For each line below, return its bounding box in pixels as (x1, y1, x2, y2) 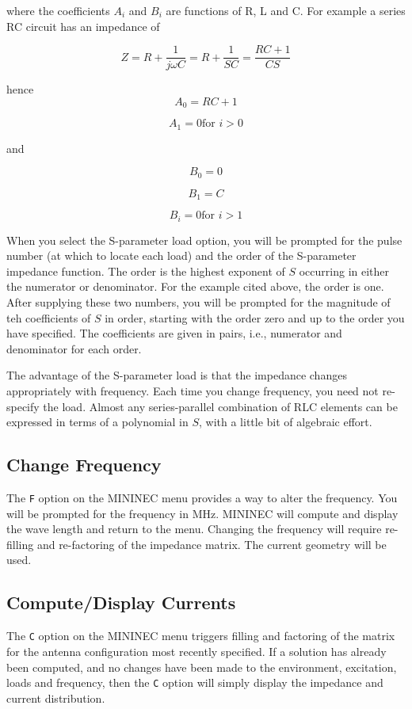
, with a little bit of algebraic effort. (199, 414, 372, 430)
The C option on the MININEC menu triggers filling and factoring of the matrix (6, 627, 395, 644)
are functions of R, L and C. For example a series (166, 2, 406, 18)
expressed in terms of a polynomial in (6, 414, 189, 430)
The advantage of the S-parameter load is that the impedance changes (6, 367, 347, 383)
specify (6, 398, 40, 414)
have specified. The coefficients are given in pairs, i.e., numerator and (6, 325, 342, 341)
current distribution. (6, 689, 105, 706)
